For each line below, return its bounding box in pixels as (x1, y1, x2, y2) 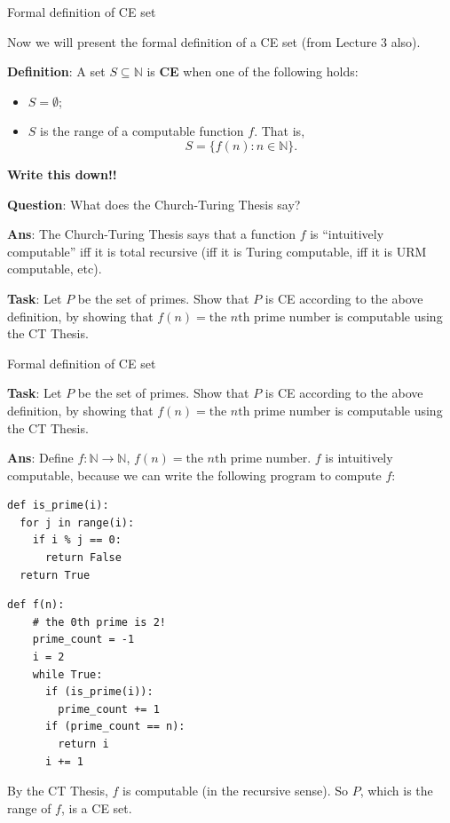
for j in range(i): (20, 516, 135, 529)
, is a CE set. (60, 798, 132, 817)
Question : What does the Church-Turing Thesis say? (7, 194, 301, 213)
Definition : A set (7, 62, 106, 81)
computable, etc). (7, 259, 102, 278)
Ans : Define (7, 448, 74, 467)
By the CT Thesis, (7, 781, 108, 800)
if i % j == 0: (32, 534, 122, 547)
